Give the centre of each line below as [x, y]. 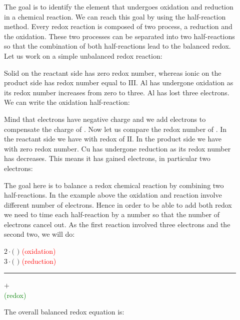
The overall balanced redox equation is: [64, 312]
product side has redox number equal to [65, 83]
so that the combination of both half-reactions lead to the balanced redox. [117, 46]
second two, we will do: [39, 234]
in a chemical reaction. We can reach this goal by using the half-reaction [115, 16]
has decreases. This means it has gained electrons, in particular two [107, 158]
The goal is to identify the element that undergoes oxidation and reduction [119, 7]
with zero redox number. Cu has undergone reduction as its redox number [117, 148]
